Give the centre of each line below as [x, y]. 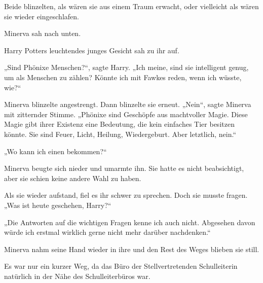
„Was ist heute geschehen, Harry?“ [58, 205]
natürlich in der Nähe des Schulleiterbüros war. [77, 276]
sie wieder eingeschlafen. [42, 16]
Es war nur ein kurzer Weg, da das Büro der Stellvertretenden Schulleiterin [121, 266]
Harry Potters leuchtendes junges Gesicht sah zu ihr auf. [92, 50]
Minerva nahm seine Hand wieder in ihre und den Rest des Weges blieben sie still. [132, 249]
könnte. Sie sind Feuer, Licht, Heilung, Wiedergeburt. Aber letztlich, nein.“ [120, 134]
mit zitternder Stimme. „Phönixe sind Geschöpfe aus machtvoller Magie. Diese [126, 114]
